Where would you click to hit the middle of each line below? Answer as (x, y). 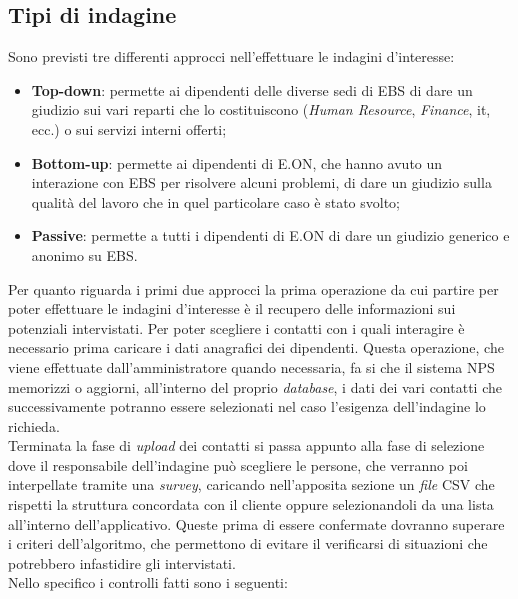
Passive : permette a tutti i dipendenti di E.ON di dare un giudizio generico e (270, 235)
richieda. (34, 425)
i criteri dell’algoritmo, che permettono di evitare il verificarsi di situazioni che (248, 543)
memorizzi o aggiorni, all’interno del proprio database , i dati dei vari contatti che (255, 386)
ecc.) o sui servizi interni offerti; (129, 128)
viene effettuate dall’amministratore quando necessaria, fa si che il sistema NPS (251, 366)
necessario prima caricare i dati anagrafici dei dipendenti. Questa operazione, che (256, 347)
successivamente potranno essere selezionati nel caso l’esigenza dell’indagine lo (247, 406)
